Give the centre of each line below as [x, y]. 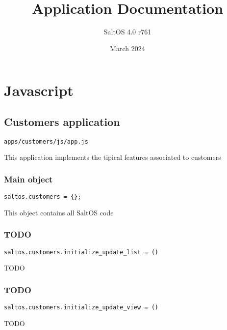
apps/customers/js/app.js [46, 141]
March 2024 [127, 48]
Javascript [39, 90]
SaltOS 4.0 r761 [127, 32]
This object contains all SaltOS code [59, 212]
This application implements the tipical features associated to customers [113, 157]
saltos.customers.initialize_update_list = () [81, 252]
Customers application [62, 121]
